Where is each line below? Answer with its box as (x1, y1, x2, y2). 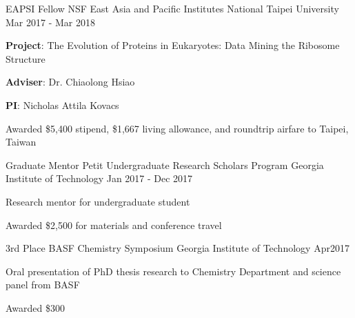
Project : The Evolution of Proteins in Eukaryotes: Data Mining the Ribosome (6, 38, 340, 52)
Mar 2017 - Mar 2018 (6, 14, 95, 29)
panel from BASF (6, 277, 80, 292)
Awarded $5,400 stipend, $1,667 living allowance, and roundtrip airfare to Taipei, (6, 121, 349, 135)
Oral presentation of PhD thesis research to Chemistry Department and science (6, 264, 341, 278)
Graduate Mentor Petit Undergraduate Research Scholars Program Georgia (6, 157, 324, 172)
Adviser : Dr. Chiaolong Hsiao (6, 74, 135, 89)
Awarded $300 (6, 300, 65, 315)
